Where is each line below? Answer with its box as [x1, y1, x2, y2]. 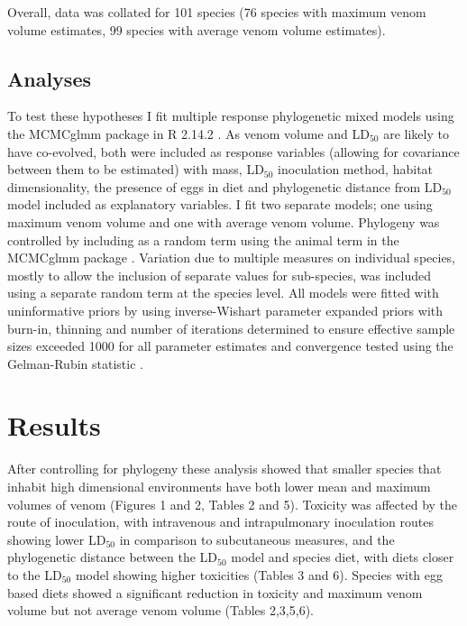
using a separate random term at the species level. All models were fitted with [7, 283, 439, 302]
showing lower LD [7, 529, 106, 548]
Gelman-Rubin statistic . [7, 354, 143, 373]
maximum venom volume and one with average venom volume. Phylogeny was [7, 212, 440, 231]
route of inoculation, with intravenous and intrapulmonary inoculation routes [7, 512, 434, 531]
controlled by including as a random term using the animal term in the [7, 230, 399, 249]
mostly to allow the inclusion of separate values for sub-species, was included [7, 265, 432, 284]
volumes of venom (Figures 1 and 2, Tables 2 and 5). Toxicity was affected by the [7, 494, 458, 513]
